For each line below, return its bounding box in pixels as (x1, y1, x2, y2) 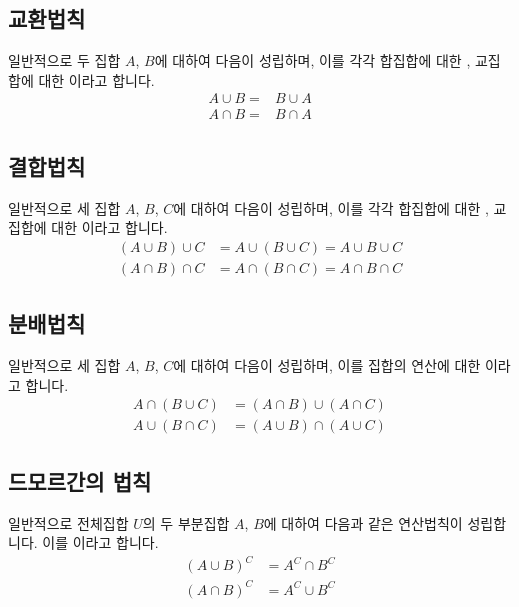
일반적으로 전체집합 (8, 512, 129, 533)
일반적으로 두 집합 (8, 50, 121, 71)
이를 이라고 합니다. (42, 532, 159, 553)
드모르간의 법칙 (8, 465, 152, 496)
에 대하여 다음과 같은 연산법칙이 (263, 512, 463, 533)
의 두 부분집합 (142, 512, 230, 533)
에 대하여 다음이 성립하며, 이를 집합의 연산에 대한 (173, 355, 481, 376)
